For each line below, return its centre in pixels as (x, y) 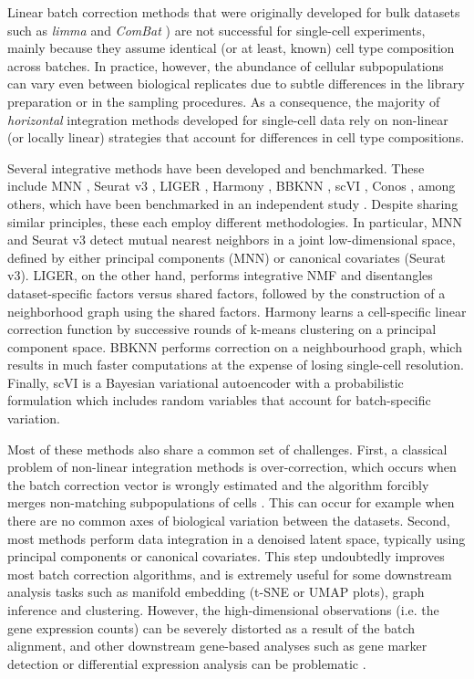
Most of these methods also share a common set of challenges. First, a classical (227, 449)
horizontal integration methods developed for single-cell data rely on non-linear (228, 119)
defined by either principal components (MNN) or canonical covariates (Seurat (227, 257)
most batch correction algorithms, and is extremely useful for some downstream (230, 574)
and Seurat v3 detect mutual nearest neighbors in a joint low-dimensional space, (232, 240)
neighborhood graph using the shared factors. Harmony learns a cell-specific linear (237, 311)
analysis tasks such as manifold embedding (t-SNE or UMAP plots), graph (216, 592)
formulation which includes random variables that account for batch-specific (219, 400)
